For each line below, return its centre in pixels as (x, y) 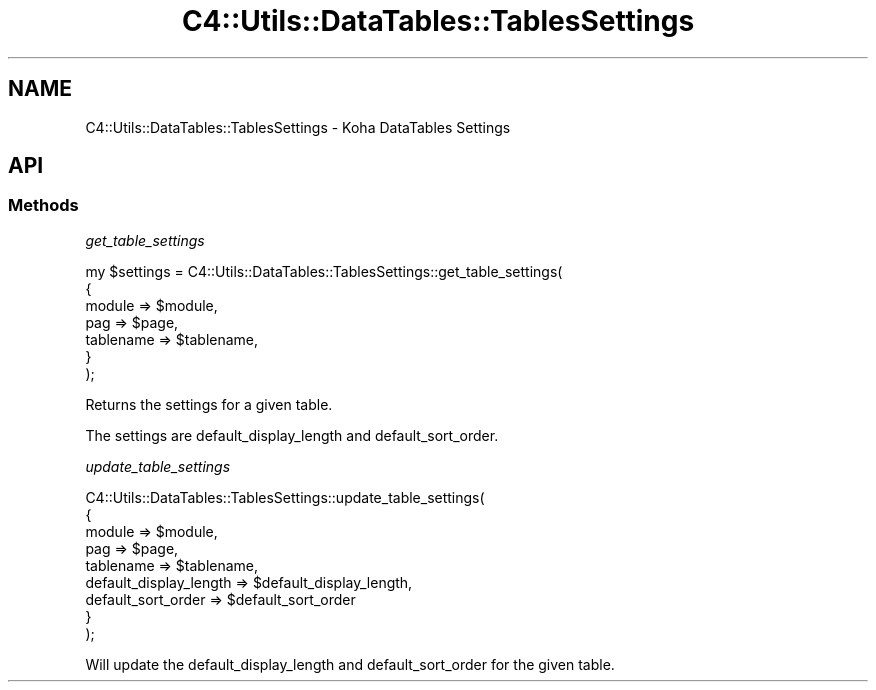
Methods (43, 205)
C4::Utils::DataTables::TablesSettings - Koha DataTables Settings (298, 127)
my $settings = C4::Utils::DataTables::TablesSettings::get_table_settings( (324, 271)
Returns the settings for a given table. (209, 404)
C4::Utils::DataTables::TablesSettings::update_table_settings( (285, 497)
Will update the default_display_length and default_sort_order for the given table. (350, 664)
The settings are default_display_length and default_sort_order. (292, 435)
